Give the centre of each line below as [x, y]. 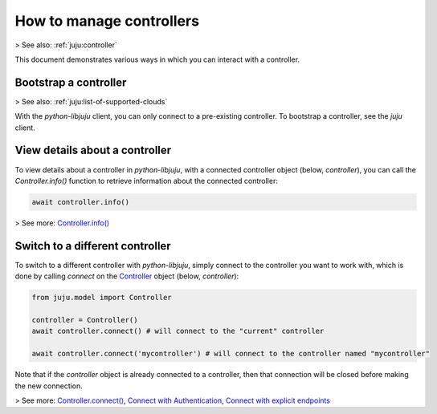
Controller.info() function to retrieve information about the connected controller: [147, 181]
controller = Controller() [85, 320]
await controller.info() [81, 202]
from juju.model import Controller [102, 298]
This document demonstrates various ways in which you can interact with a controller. [157, 59]
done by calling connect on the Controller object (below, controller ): [127, 276]
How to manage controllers [107, 21]
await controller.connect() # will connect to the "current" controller [178, 331]
